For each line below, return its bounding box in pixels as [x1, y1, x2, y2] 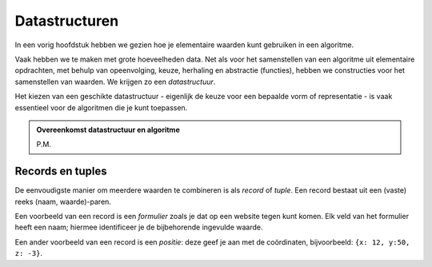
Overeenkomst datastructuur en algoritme [36, 125, 180, 134]
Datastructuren [14, 12, 119, 30]
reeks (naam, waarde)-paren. [14, 197, 112, 206]
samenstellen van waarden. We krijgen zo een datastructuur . [14, 77, 216, 86]
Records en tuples [14, 165, 107, 178]
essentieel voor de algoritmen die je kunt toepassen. [14, 102, 188, 112]
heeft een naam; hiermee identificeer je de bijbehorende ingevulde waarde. [14, 222, 263, 232]
